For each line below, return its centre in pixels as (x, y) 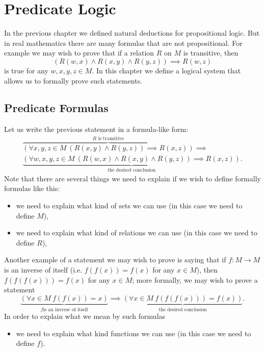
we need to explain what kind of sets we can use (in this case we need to (129, 206)
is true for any (26, 70)
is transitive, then (211, 53)
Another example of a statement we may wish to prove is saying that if (115, 260)
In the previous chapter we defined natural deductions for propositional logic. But (132, 33)
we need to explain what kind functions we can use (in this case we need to (134, 333)
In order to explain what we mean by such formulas (85, 316)
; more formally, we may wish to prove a (195, 279)
